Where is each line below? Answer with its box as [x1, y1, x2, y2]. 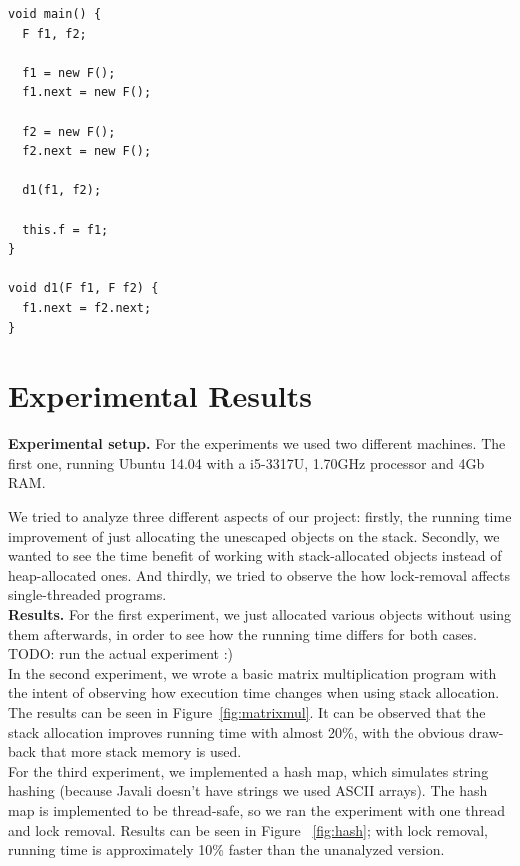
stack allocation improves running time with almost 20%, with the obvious [8, 721, 465, 742]
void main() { [8, 7, 102, 21]
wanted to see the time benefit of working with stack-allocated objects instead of [8, 545, 502, 566]
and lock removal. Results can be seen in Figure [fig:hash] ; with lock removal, [8, 819, 488, 840]
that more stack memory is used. [40, 741, 242, 762]
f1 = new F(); [22, 65, 116, 80]
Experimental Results [8, 375, 312, 416]
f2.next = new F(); [22, 144, 152, 159]
